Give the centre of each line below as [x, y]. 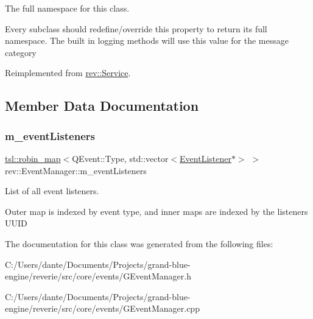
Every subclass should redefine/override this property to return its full [136, 28]
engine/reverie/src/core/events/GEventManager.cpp [102, 308]
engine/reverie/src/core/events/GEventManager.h [98, 276]
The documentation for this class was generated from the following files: [139, 243]
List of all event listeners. [52, 191]
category [21, 52]
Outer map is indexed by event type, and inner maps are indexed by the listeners [156, 211]
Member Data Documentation [102, 106]
